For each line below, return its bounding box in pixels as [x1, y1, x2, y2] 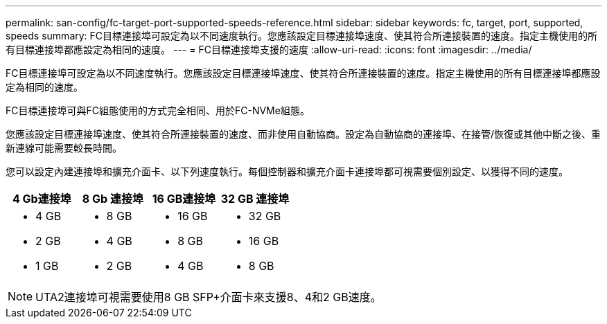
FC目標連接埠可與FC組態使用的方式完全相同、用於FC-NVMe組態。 [6, 105, 310, 116]
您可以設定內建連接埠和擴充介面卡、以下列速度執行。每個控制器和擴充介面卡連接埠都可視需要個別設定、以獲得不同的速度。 [6, 165, 568, 177]
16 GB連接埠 [152, 192, 216, 206]
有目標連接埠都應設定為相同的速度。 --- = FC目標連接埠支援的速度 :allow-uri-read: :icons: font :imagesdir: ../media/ [6, 44, 532, 55]
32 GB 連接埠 [220, 192, 290, 206]
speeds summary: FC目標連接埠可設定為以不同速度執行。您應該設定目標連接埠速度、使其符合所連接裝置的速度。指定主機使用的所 [6, 30, 598, 42]
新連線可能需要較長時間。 [6, 142, 122, 154]
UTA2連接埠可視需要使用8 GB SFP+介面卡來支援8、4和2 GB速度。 [35, 290, 382, 304]
